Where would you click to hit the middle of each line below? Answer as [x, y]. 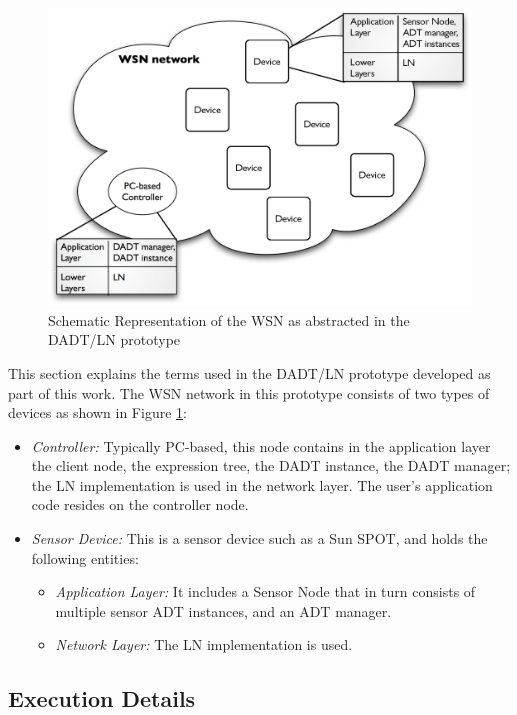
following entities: [85, 557]
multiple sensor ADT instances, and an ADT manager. [223, 610]
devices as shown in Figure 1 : [97, 412]
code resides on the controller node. [140, 504]
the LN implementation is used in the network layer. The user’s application [262, 484]
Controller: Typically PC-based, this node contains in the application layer [261, 445]
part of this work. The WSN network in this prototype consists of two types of [249, 392]
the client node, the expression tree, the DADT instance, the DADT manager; [271, 465]
